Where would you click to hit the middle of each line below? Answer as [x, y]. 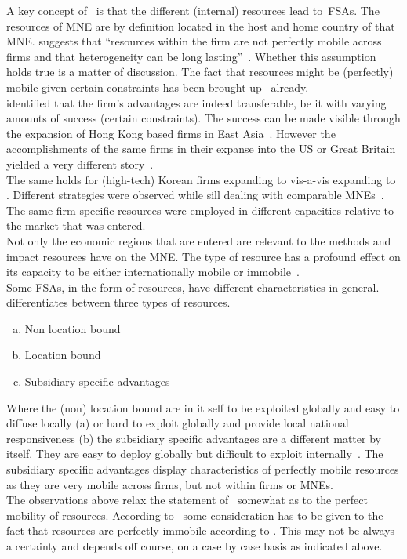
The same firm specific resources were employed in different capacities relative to [200, 210]
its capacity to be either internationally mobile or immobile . [153, 272]
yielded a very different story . [80, 163]
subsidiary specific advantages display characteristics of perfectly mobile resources [203, 469]
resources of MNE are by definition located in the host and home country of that [201, 25]
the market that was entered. [76, 225]
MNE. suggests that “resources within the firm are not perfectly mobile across [194, 41]
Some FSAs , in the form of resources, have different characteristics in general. [193, 287]
